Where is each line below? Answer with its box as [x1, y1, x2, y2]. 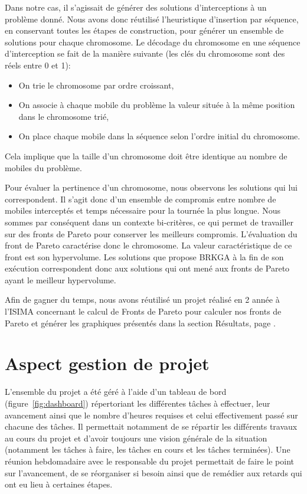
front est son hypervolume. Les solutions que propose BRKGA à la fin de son [5, 250, 284, 263]
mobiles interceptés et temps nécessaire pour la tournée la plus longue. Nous [5, 204, 280, 217]
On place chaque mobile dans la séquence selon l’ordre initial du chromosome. [18, 130, 301, 142]
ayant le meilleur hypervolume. [5, 273, 116, 286]
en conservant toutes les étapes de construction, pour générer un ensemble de [5, 24, 284, 37]
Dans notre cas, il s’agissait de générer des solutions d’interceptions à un [5, 1, 267, 13]
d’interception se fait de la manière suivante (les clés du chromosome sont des [5, 47, 285, 60]
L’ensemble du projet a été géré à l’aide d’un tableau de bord [5, 385, 227, 398]
